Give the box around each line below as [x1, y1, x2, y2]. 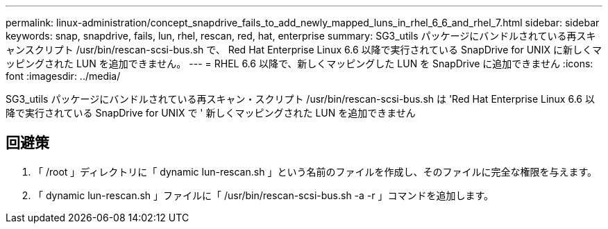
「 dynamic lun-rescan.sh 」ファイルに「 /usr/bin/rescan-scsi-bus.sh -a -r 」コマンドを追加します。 [33, 189, 494, 201]
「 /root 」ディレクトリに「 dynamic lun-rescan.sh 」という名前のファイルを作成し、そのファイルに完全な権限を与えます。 [33, 165, 597, 178]
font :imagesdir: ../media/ [6, 70, 121, 82]
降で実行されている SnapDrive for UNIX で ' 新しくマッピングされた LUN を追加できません [6, 107, 416, 119]
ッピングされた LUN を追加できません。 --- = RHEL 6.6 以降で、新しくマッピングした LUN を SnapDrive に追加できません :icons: [6, 58, 593, 69]
